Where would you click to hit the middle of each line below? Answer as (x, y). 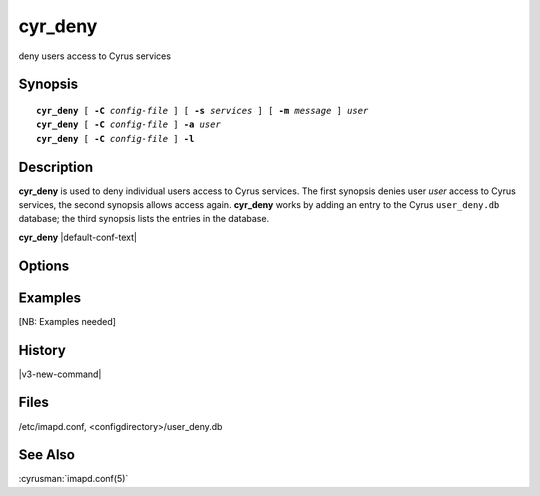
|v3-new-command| (60, 374)
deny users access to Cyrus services (95, 56)
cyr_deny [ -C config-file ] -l (115, 138)
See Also (46, 455)
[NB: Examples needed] (67, 321)
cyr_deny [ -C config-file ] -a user (129, 124)
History (42, 350)
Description (56, 166)
